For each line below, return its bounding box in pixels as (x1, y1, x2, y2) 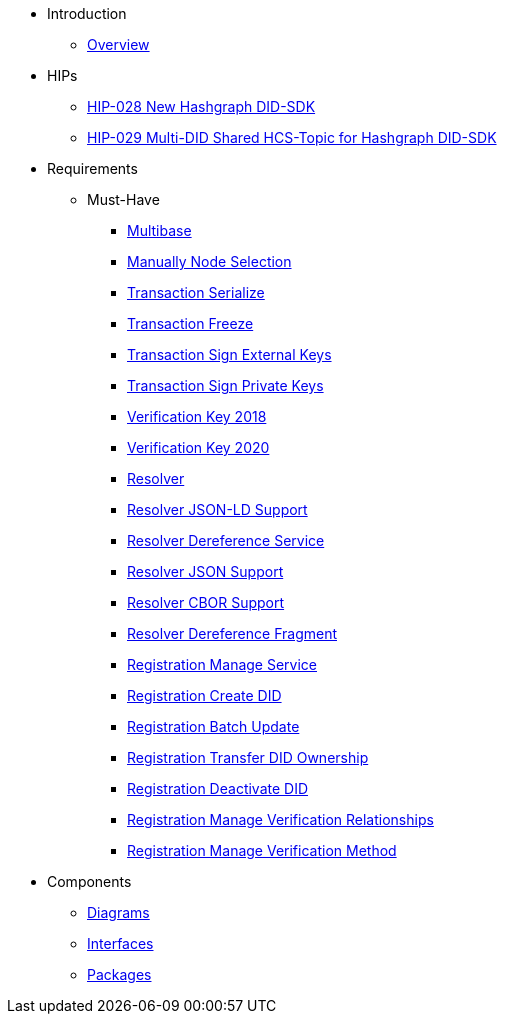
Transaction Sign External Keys (127, 346, 332, 363)
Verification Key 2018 (127, 408, 267, 425)
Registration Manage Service (127, 656, 317, 673)
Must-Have (87, 191, 160, 208)
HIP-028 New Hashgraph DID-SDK (87, 98, 316, 115)
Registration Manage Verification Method (127, 842, 397, 859)
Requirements (47, 160, 138, 177)
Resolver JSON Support (127, 563, 284, 580)
